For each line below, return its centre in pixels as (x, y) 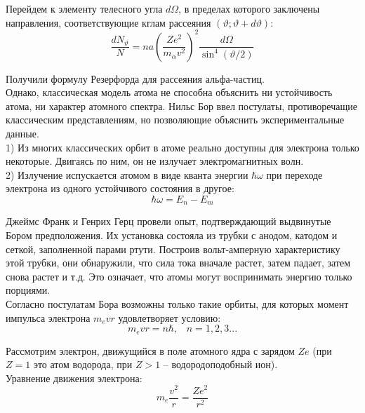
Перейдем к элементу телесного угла (84, 8)
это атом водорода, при (83, 364)
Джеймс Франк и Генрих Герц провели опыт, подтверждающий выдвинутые (168, 221)
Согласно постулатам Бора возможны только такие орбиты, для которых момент (177, 304)
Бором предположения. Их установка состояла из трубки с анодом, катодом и (172, 235)
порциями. (28, 290)
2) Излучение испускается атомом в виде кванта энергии (127, 174)
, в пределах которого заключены (249, 8)
